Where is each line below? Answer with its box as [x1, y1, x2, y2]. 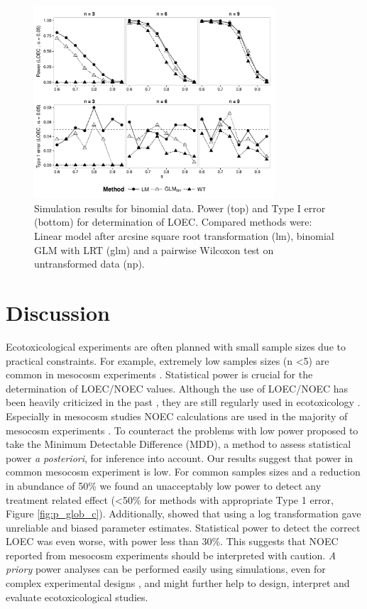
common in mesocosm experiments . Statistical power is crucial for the [6, 367, 313, 382]
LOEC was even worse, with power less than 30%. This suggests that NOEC [6, 534, 339, 549]
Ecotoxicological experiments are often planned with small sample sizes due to [6, 339, 346, 353]
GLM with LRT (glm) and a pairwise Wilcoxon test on [34, 242, 274, 257]
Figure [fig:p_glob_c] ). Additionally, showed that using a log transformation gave [6, 506, 361, 521]
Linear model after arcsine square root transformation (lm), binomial [34, 229, 334, 243]
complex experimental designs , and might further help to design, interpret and [6, 576, 350, 591]
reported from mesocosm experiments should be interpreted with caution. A [6, 547, 336, 562]
